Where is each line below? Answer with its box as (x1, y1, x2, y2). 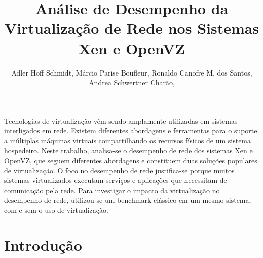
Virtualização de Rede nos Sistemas (4, 18, 259, 39)
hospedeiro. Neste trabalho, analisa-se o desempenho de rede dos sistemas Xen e (4, 145, 253, 156)
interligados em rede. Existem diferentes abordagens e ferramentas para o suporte (4, 125, 257, 136)
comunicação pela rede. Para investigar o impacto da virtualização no (4, 185, 220, 195)
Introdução (4, 234, 82, 255)
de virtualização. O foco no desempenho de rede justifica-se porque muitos (4, 165, 235, 175)
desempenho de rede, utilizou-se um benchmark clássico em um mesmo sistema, (4, 195, 251, 205)
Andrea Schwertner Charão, (89, 77, 175, 88)
